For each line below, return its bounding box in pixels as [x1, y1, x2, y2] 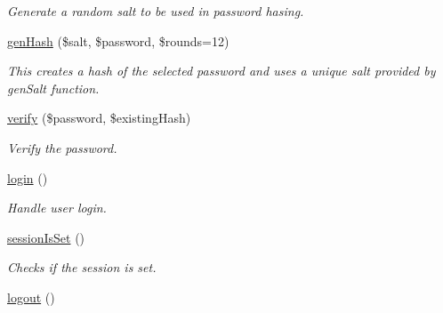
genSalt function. [7, 78, 100, 97]
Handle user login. [7, 198, 107, 217]
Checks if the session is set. [7, 258, 157, 277]
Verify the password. [7, 138, 117, 156]
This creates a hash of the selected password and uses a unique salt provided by [7, 61, 436, 80]
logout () [7, 287, 55, 306]
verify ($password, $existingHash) [7, 108, 191, 127]
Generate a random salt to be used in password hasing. [7, 2, 304, 20]
